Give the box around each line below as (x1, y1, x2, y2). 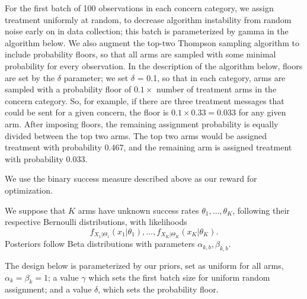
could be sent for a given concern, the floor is (5, 106, 169, 118)
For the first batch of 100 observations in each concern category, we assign (5, 2, 274, 14)
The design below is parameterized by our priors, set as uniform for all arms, (5, 259, 284, 271)
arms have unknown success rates (78, 204, 199, 216)
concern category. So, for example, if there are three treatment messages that (5, 94, 284, 107)
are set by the (5, 71, 55, 83)
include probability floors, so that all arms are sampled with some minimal (5, 48, 276, 60)
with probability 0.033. (5, 152, 88, 165)
